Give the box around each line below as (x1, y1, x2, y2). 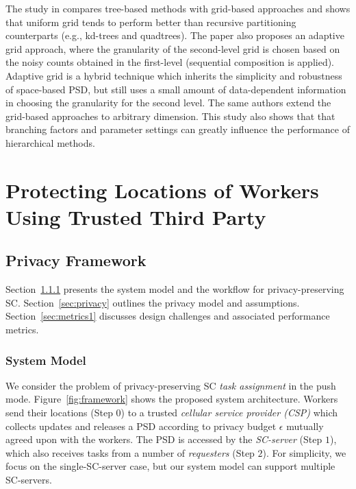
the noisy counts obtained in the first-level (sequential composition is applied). (5, 55, 335, 69)
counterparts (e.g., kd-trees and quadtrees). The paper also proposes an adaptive (5, 28, 344, 43)
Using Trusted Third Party (5, 202, 266, 230)
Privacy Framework (5, 250, 147, 271)
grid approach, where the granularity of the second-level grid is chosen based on (5, 41, 340, 56)
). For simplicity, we (262, 445, 346, 460)
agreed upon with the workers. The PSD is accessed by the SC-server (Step (5, 432, 322, 446)
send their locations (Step (5, 405, 113, 420)
